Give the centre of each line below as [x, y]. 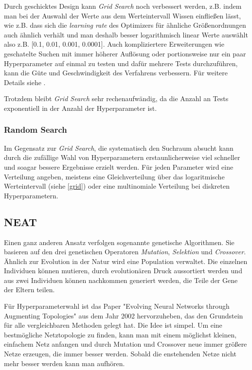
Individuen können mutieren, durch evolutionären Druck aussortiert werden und [123, 271]
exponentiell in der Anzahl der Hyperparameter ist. [81, 108]
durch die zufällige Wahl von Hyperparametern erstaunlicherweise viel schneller [122, 157]
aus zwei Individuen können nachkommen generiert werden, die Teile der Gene [121, 280]
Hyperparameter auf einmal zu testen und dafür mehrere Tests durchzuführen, [121, 63]
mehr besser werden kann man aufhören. [64, 363]
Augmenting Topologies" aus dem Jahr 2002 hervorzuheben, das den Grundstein [124, 315]
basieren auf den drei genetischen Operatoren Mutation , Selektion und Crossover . [125, 252]
